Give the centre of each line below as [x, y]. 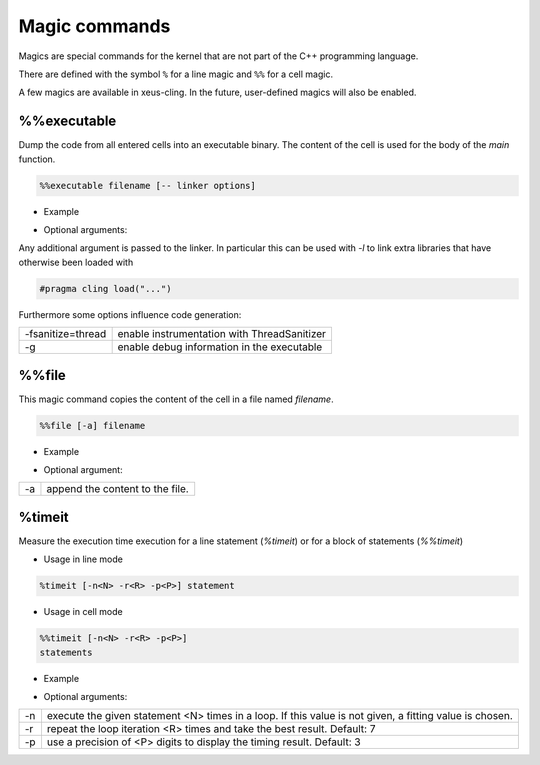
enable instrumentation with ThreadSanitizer [222, 334]
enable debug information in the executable [220, 347]
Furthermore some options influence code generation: [130, 314]
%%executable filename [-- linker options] [148, 185]
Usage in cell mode [83, 612]
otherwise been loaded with [76, 262]
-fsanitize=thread [65, 334]
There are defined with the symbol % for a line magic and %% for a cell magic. [176, 74]
